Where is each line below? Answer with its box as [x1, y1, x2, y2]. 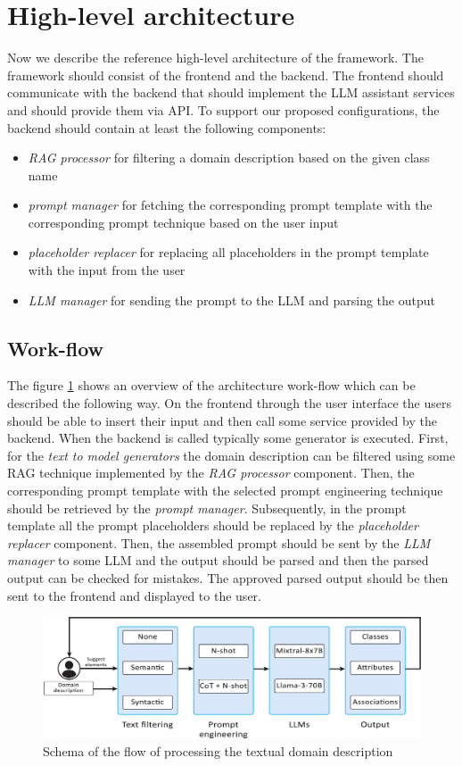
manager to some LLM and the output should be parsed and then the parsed [7, 551, 429, 570]
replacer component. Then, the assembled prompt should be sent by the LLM [7, 533, 431, 552]
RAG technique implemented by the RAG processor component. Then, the [7, 463, 415, 482]
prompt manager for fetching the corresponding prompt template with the [28, 196, 433, 214]
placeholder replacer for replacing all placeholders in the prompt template [28, 243, 429, 262]
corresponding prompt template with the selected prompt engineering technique [7, 481, 443, 500]
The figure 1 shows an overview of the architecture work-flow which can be [7, 376, 416, 395]
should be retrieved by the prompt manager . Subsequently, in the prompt [7, 498, 407, 517]
